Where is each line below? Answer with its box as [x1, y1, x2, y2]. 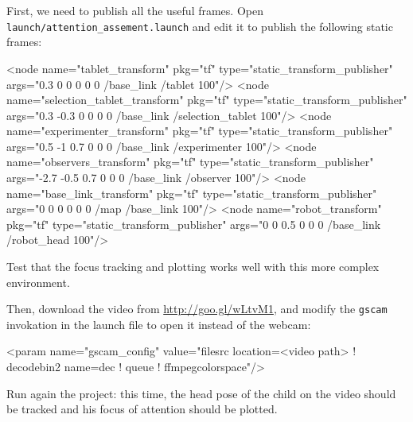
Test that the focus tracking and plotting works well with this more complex [6, 258, 380, 275]
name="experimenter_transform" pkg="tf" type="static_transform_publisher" [6, 122, 393, 139]
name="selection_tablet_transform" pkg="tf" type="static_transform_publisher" [6, 91, 407, 108]
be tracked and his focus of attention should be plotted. [6, 401, 278, 417]
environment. [6, 273, 70, 290]
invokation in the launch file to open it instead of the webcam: [6, 316, 311, 332]
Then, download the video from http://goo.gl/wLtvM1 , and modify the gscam [6, 300, 388, 317]
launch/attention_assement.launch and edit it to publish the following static [6, 17, 393, 34]
